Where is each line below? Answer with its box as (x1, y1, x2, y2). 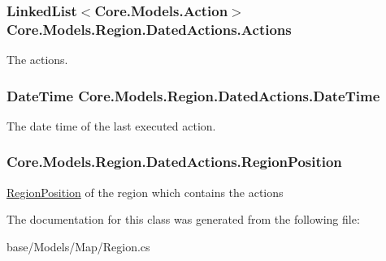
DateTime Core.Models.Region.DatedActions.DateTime (7, 85, 380, 105)
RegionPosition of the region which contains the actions (7, 183, 284, 200)
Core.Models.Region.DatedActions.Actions (7, 19, 292, 39)
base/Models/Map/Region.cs (7, 237, 150, 255)
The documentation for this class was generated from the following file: (7, 211, 360, 228)
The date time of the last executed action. (7, 117, 216, 134)
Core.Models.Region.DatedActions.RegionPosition (7, 152, 342, 172)
